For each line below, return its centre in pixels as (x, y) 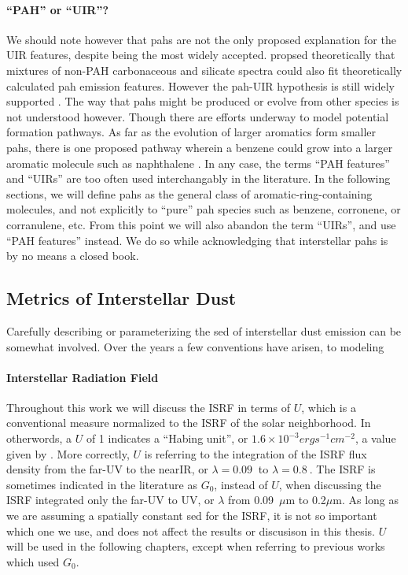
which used (33, 561)
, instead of (241, 484)
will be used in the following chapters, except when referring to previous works (196, 546)
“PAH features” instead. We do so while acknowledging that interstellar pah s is (197, 240)
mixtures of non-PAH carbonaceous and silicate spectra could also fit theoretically (204, 70)
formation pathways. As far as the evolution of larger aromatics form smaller (191, 132)
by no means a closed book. (73, 256)
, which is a (329, 407)
